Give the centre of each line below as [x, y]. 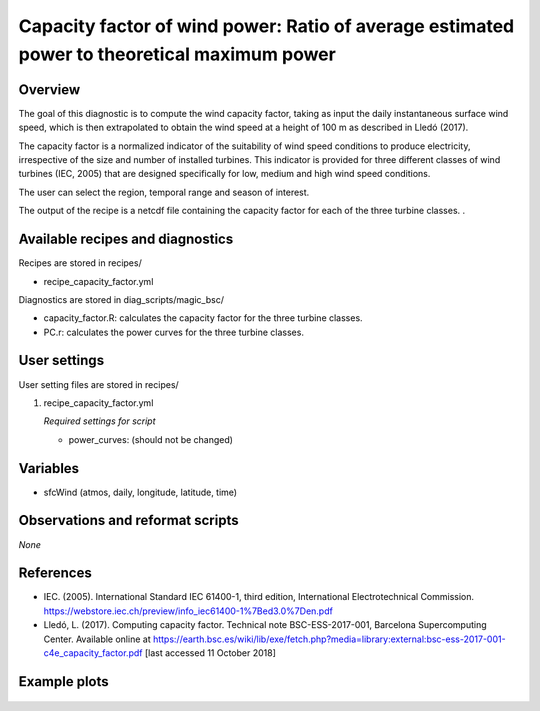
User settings [61, 360]
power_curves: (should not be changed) [151, 439]
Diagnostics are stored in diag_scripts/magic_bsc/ [121, 299]
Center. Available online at [97, 639]
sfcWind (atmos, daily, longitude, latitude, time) [140, 492]
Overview [49, 89]
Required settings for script [99, 421]
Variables [49, 468]
